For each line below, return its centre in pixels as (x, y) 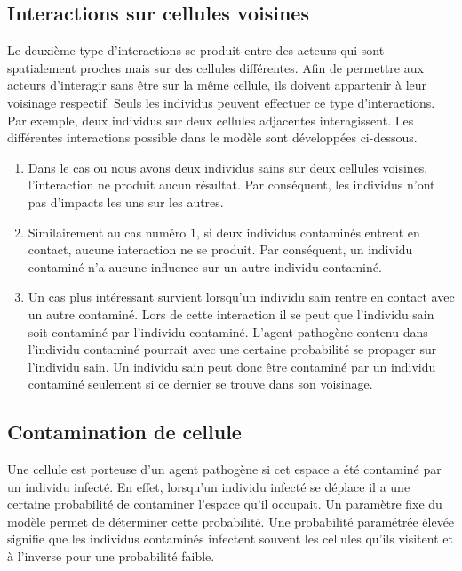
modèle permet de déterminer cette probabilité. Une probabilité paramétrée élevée (231, 521)
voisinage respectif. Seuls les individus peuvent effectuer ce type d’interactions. (221, 102)
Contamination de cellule (124, 432)
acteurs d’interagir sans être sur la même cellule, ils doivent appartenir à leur (217, 85)
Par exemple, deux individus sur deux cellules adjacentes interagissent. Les (211, 120)
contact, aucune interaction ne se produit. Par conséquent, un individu (220, 249)
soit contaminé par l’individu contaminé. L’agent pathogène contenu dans (228, 331)
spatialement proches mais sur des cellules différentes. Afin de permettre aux (215, 67)
